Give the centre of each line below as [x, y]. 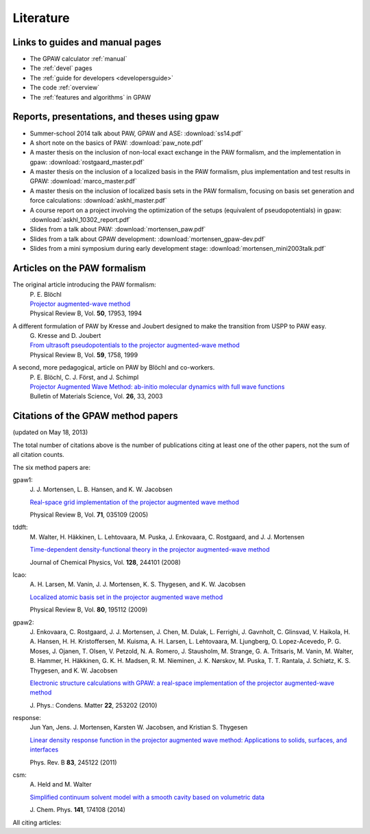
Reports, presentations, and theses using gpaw [116, 117]
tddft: [20, 527]
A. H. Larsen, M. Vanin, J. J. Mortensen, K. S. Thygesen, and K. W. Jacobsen [138, 585]
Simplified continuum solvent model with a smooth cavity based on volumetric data [147, 797]
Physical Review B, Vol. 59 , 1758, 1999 [84, 354]
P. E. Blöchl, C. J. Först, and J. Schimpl [84, 377]
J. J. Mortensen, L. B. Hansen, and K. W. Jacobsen [101, 489]
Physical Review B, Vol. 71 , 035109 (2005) [89, 515]
